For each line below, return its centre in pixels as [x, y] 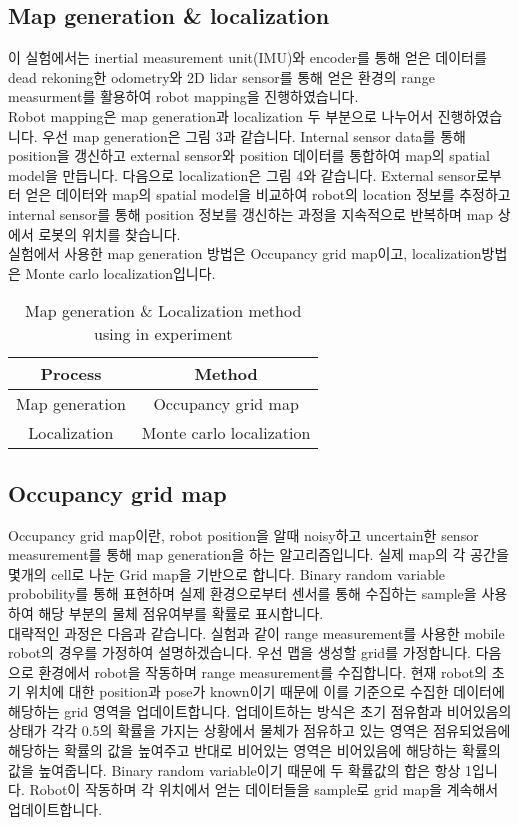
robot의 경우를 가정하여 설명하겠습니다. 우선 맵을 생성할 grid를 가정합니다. [239, 652]
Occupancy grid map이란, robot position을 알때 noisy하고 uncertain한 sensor [243, 534]
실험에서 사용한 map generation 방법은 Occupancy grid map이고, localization [245, 253]
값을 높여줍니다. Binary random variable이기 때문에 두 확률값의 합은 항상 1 [240, 769]
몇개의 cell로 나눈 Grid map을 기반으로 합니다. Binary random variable [227, 573]
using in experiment [163, 334]
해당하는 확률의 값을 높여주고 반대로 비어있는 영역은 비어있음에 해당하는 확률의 [254, 750]
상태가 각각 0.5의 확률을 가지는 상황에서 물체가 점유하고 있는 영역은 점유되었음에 [259, 730]
